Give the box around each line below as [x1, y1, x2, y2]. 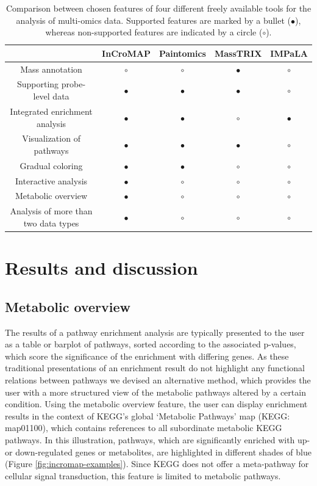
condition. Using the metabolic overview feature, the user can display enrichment [5, 397, 308, 410]
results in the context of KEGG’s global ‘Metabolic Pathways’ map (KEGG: [5, 409, 290, 422]
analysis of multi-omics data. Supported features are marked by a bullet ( [16, 13, 291, 26]
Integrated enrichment [10, 104, 93, 117]
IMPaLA [270, 46, 308, 59]
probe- [61, 78, 86, 90]
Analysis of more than [10, 205, 93, 217]
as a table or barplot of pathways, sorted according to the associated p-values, [5, 338, 296, 350]
